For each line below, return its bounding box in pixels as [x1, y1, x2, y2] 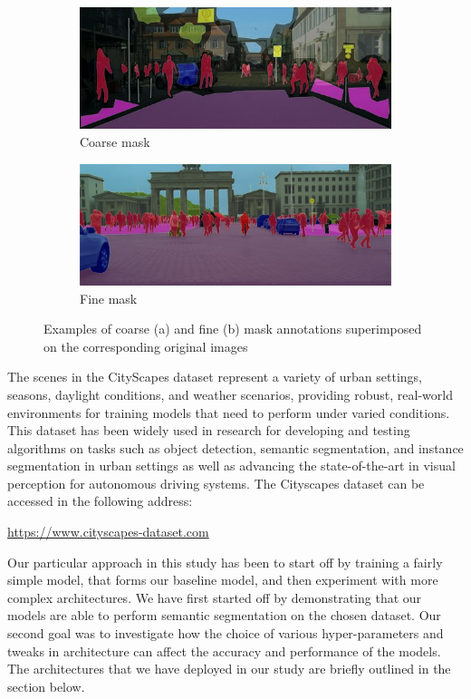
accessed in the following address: [7, 491, 193, 510]
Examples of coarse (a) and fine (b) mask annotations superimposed [43, 319, 422, 338]
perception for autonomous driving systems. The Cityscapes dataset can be [7, 473, 425, 492]
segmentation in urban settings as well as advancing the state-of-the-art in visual [7, 456, 456, 475]
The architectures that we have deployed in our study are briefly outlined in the [7, 659, 451, 678]
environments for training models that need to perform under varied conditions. [7, 403, 450, 422]
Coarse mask [80, 131, 150, 150]
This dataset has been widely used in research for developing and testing [7, 421, 410, 440]
